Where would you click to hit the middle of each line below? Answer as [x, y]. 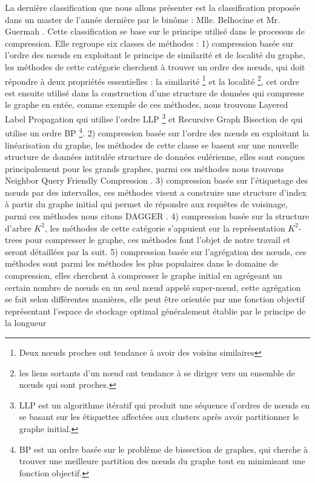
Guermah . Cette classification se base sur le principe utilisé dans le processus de [155, 31]
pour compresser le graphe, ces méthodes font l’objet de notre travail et [158, 240]
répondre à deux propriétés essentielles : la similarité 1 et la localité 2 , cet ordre [152, 80]
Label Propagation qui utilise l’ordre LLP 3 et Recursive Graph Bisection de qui [154, 118]
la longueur [26, 323]
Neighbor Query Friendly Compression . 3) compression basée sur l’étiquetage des [157, 180]
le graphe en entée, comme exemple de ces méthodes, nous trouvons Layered [147, 105]
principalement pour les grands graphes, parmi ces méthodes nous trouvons [144, 168]
